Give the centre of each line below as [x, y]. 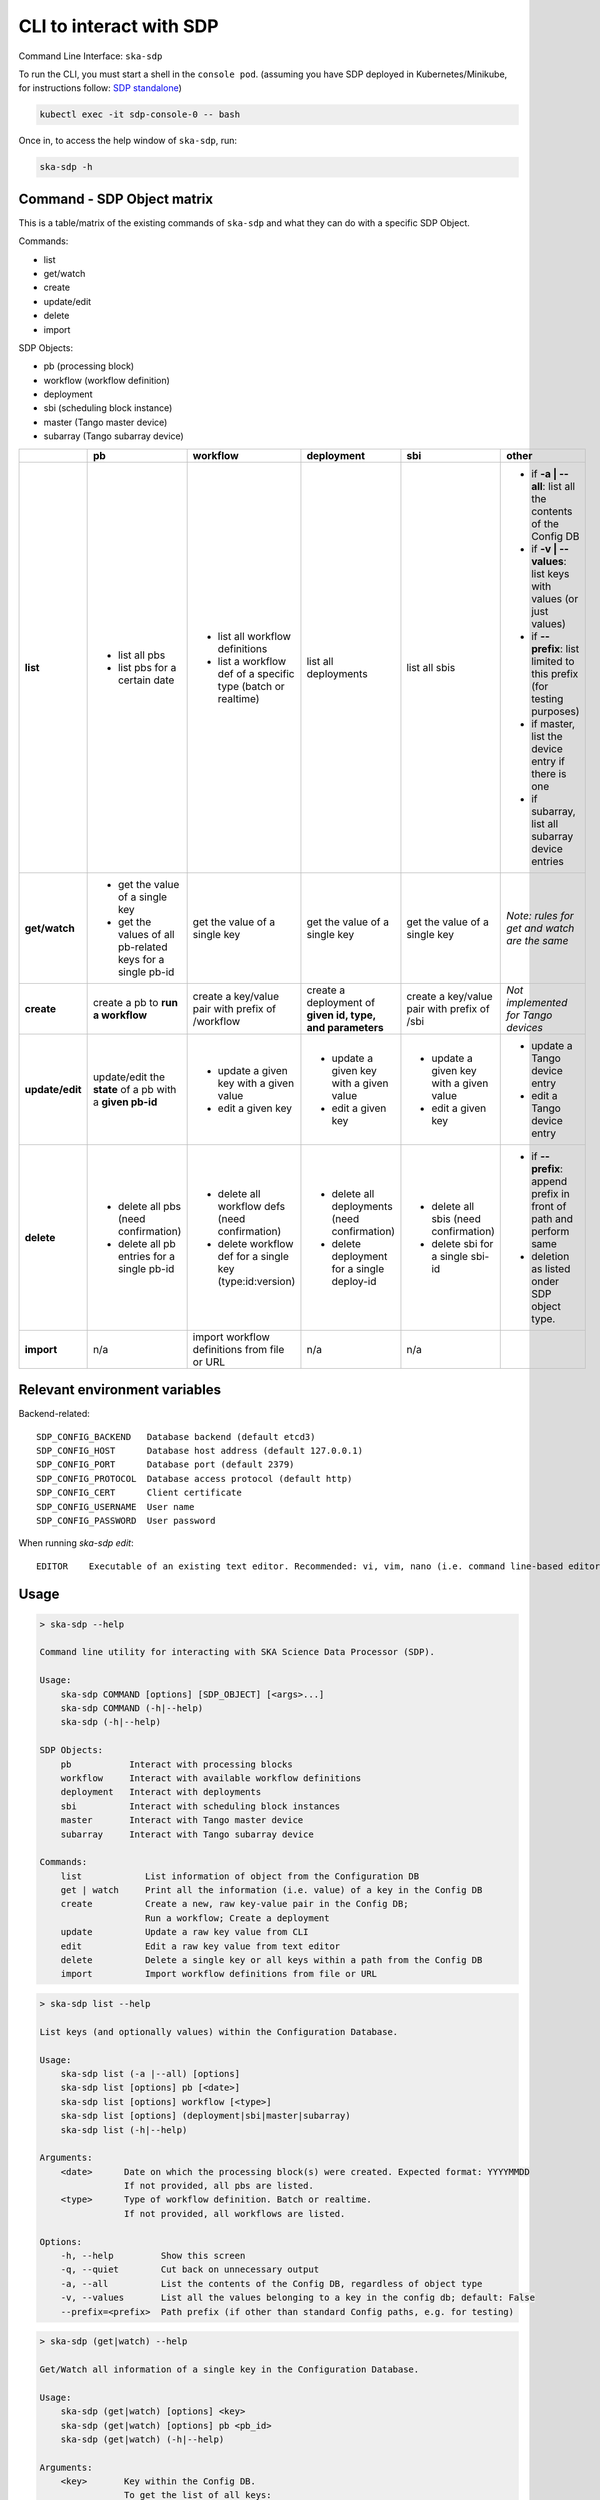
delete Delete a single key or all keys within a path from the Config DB [271, 1960]
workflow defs [251, 1206]
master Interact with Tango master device [182, 1820]
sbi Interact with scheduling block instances [200, 1806]
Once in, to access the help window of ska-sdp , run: [128, 141]
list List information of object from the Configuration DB [240, 1876]
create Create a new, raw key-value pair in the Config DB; [234, 1904]
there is [549, 773]
